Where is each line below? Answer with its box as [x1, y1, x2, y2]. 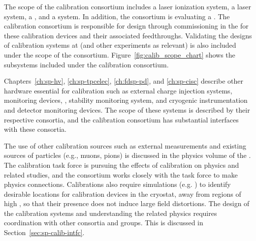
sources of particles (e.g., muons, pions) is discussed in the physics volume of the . [4, 150, 251, 160]
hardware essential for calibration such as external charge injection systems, [4, 85, 232, 95]
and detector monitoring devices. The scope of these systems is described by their [4, 104, 250, 115]
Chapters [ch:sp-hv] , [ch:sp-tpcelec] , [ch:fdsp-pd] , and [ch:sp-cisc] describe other [4, 76, 244, 86]
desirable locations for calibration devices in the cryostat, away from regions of [4, 188, 241, 199]
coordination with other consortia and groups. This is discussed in [4, 217, 203, 228]
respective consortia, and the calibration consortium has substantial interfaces [4, 114, 239, 124]
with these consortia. [4, 124, 66, 134]
